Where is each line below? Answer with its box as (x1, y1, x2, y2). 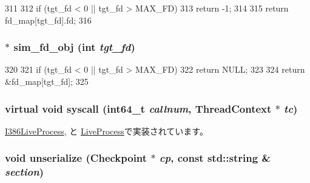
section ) (5, 164, 44, 179)
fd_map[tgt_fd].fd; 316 (5, 13, 92, 26)
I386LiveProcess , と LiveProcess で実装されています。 (5, 124, 208, 137)
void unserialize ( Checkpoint (5, 150, 147, 165)
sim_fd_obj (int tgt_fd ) (13, 39, 135, 55)
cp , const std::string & (159, 150, 271, 165)
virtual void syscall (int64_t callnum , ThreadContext (5, 101, 272, 116)
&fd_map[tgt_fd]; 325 (5, 75, 89, 87)
